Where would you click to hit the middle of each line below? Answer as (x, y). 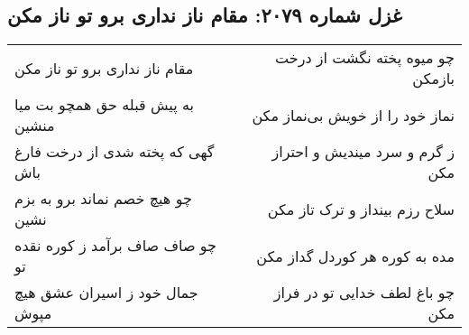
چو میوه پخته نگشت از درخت (365, 58)
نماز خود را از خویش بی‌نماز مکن (353, 115)
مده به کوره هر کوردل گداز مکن (355, 256)
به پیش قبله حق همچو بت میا (104, 105)
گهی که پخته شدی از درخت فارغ (115, 152)
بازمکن (433, 79)
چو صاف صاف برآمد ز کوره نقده (115, 246)
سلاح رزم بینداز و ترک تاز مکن (361, 209)
